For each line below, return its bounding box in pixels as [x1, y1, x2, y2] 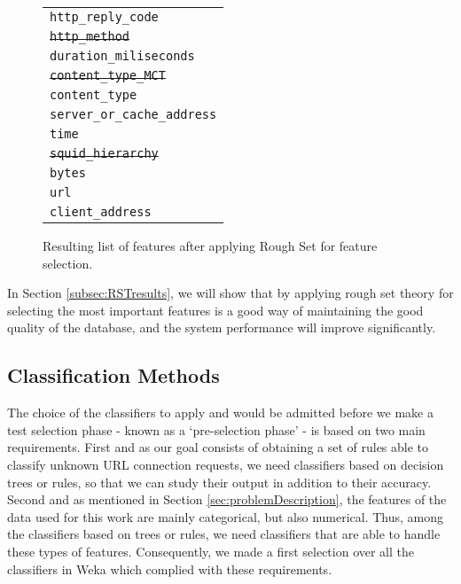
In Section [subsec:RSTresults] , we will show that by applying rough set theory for [7, 284, 454, 302]
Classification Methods [7, 362, 220, 389]
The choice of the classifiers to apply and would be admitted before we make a [7, 403, 434, 422]
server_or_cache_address [50, 107, 217, 121]
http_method [50, 29, 130, 43]
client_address [50, 205, 152, 219]
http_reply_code [50, 10, 159, 24]
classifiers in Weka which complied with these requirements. [7, 559, 332, 578]
